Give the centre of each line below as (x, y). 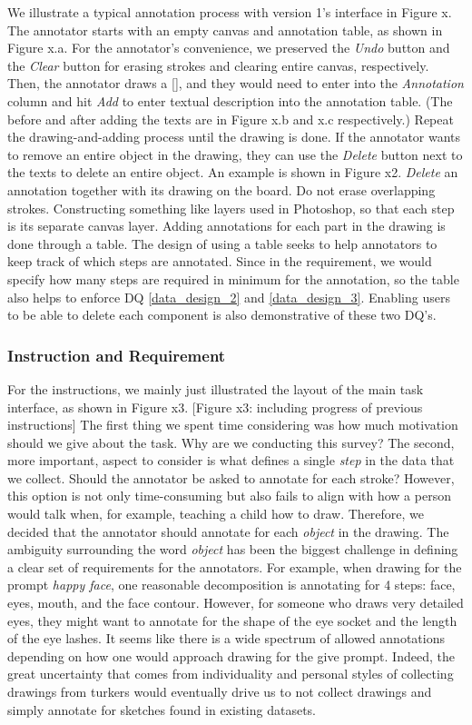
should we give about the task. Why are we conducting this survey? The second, (231, 442)
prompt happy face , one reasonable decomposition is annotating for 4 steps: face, (231, 585)
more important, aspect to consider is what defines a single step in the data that (231, 460)
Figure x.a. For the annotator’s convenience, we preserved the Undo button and (229, 48)
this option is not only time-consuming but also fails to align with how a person (229, 496)
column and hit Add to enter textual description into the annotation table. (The (230, 100)
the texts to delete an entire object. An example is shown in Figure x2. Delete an (233, 172)
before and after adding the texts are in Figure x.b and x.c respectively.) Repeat (231, 119)
